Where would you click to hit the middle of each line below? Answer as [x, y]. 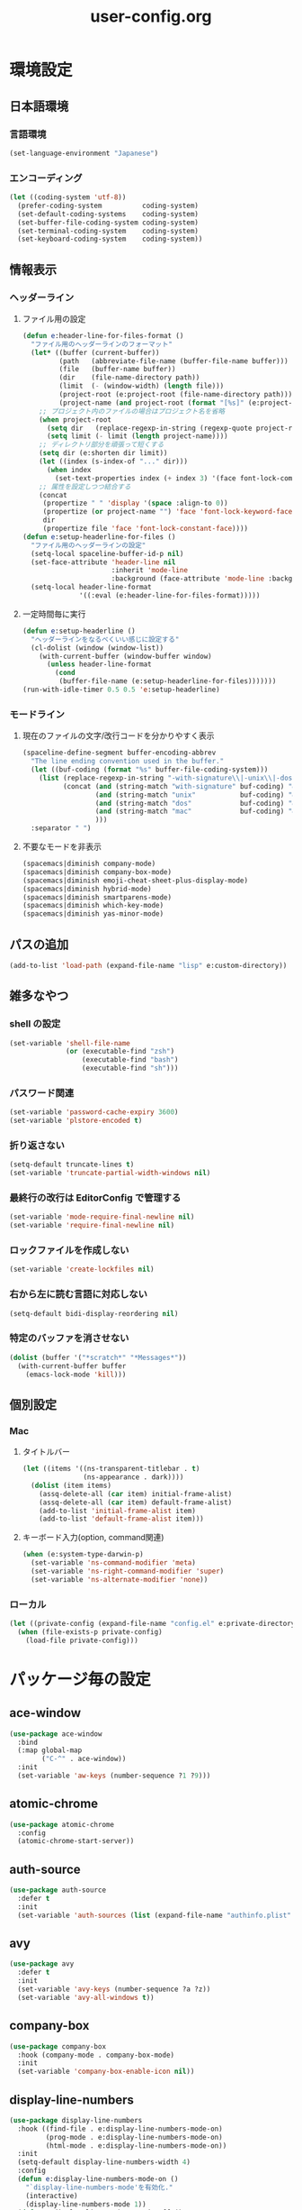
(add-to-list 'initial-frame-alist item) [117, 1511]
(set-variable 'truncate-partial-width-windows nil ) [110, 1173]
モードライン [37, 714]
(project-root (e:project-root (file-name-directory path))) [176, 395]
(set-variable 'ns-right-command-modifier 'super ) [128, 1571]
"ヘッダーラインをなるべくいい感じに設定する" [105, 639]
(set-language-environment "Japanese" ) [84, 153]
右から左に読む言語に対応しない [79, 1294]
